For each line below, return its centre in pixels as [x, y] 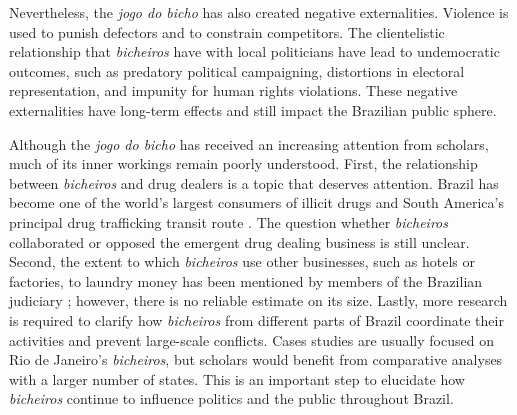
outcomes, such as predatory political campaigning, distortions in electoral [237, 70]
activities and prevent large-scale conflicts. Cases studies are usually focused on [251, 339]
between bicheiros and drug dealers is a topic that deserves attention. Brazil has [254, 182]
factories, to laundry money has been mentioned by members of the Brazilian [246, 280]
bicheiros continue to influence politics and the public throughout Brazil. [231, 398]
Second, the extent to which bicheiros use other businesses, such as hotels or [242, 261]
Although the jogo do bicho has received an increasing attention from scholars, [249, 143]
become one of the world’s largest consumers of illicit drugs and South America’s [256, 202]
